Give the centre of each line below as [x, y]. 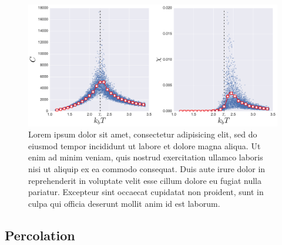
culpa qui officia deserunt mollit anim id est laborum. [124, 203]
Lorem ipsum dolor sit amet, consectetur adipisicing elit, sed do [143, 134]
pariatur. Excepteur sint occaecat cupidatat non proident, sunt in [146, 192]
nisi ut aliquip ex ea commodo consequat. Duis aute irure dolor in [147, 168]
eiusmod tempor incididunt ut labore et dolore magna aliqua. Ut [145, 145]
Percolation [40, 235]
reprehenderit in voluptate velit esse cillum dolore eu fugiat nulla [145, 180]
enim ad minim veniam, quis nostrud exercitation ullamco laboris [146, 157]
